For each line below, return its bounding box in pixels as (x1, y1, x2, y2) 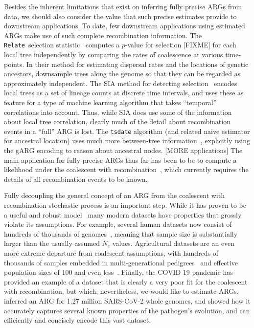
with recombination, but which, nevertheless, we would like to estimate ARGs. (4, 286, 239, 296)
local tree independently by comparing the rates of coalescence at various (4, 49, 223, 60)
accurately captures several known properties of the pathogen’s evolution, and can (4, 305, 250, 315)
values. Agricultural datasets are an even (112, 238, 235, 248)
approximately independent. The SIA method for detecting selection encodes (4, 78, 237, 88)
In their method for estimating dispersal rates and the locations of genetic (26, 59, 249, 69)
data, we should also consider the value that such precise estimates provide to (4, 11, 237, 21)
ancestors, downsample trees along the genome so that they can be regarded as (4, 68, 241, 79)
